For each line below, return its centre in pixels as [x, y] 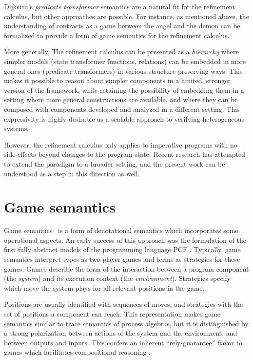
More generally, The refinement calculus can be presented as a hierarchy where [121, 52]
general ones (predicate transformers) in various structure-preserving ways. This [123, 71]
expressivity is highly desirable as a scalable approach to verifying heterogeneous [124, 118]
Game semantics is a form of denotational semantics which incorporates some [121, 230]
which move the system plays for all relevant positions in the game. [104, 287]
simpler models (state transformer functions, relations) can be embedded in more [125, 61]
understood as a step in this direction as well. [72, 173]
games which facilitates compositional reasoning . [77, 352]
